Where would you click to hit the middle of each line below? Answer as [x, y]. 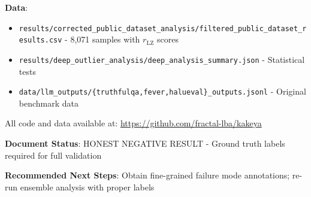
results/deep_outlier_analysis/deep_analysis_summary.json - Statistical [162, 59]
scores [167, 39]
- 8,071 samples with [102, 39]
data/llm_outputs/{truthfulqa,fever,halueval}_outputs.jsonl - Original [162, 91]
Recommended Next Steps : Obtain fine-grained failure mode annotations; [147, 175]
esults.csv [40, 40]
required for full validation [53, 155]
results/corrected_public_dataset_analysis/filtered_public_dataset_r [163, 28]
